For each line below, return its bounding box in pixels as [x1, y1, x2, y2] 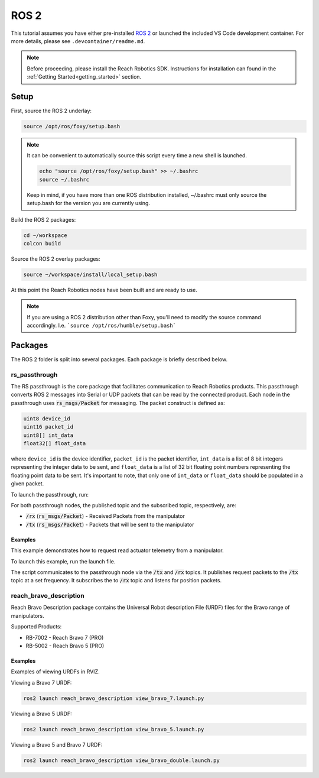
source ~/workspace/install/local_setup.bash [23, 271, 158, 278]
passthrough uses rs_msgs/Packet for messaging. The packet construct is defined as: [11, 399, 226, 406]
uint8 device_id [23, 415, 71, 422]
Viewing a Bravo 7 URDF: [11, 679, 72, 686]
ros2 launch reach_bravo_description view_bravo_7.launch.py [23, 695, 204, 702]
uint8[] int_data [23, 432, 74, 439]
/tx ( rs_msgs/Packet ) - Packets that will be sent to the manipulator [25, 521, 194, 528]
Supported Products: [11, 623, 62, 630]
